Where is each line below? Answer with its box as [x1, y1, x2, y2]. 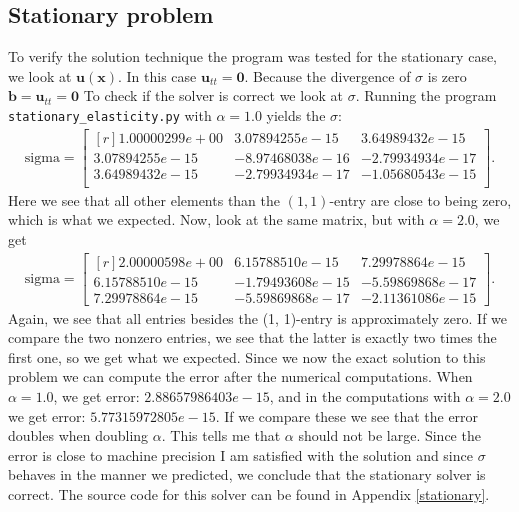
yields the [266, 104, 326, 125]
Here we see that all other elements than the [8, 189, 281, 210]
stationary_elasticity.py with [8, 104, 212, 125]
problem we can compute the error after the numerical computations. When [8, 366, 473, 387]
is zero [427, 65, 467, 86]
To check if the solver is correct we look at [83, 85, 344, 106]
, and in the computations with [269, 386, 461, 407]
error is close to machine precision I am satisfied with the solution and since [8, 444, 473, 465]
